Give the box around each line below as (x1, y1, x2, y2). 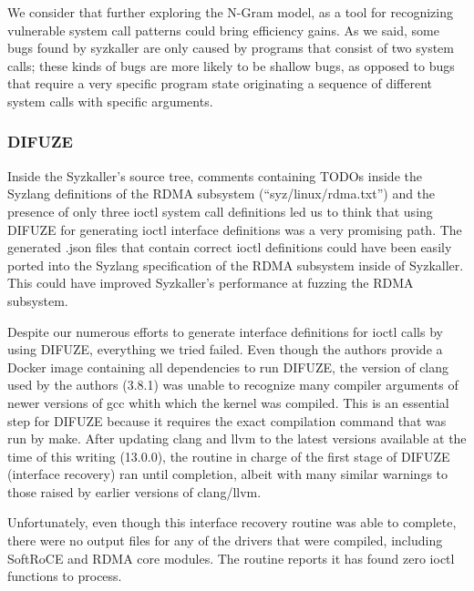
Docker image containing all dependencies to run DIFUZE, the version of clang (7, 357, 449, 376)
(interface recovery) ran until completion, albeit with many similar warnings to (7, 464, 448, 484)
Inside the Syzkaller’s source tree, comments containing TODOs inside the (7, 166, 422, 185)
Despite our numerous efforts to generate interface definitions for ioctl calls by (7, 321, 443, 341)
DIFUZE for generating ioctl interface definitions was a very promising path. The (7, 219, 462, 239)
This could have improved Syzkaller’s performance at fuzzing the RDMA (7, 273, 414, 292)
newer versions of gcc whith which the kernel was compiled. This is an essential (7, 392, 449, 412)
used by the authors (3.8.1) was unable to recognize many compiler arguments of (7, 375, 459, 394)
